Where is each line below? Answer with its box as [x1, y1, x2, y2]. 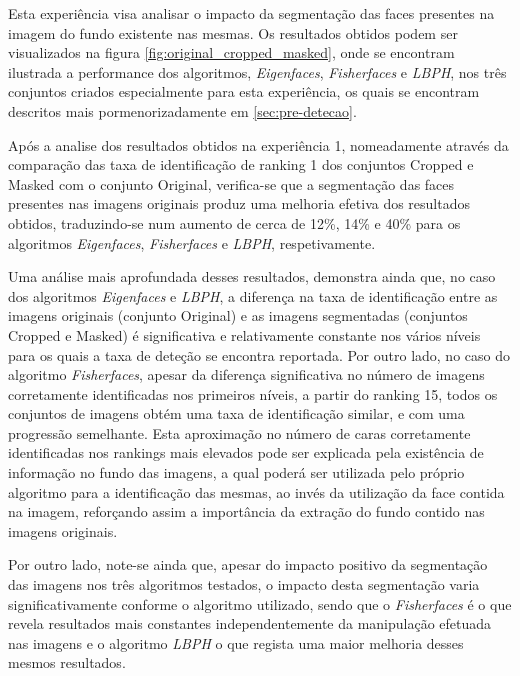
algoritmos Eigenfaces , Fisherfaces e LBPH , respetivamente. [8, 232, 376, 253]
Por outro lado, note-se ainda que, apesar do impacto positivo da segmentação [8, 554, 488, 575]
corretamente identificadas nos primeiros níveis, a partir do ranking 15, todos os [8, 383, 498, 404]
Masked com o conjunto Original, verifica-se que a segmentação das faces [8, 173, 455, 194]
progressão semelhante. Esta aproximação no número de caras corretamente [8, 422, 471, 443]
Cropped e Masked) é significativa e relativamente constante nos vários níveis [8, 324, 481, 345]
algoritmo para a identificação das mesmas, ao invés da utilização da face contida [8, 481, 505, 502]
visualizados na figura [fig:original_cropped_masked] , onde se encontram [8, 42, 455, 63]
